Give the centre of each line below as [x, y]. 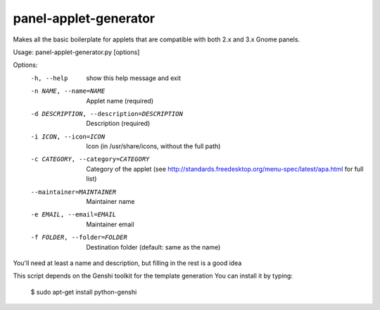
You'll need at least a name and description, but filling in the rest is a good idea [127, 263]
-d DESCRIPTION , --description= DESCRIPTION [107, 114]
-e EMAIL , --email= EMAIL [73, 215]
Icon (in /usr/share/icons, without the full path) [153, 146]
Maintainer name [110, 202]
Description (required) [118, 124]
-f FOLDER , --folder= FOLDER [79, 238]
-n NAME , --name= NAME [68, 91]
